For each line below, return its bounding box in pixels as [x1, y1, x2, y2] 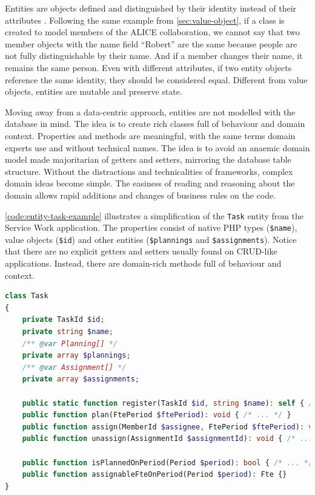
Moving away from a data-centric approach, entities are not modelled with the [5, 105, 296, 118]
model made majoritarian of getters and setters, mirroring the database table [5, 153, 291, 166]
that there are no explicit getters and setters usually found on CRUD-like [5, 245, 277, 258]
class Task [5, 292, 48, 301]
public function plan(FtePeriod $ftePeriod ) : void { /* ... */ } [22, 411, 291, 420]
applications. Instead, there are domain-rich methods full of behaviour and [5, 257, 282, 270]
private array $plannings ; [22, 351, 131, 360]
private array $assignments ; [22, 375, 139, 384]
